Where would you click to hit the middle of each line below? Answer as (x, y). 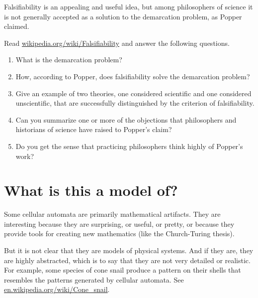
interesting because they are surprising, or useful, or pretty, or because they (119, 223)
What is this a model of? (91, 190)
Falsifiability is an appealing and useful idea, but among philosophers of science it (129, 6)
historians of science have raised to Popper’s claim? (94, 129)
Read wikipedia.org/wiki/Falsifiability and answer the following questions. (117, 43)
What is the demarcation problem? (69, 60)
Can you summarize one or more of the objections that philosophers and (126, 119)
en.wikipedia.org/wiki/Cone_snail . (57, 289)
